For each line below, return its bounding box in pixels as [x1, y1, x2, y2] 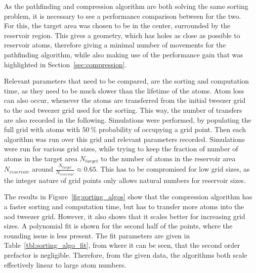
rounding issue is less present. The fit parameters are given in [4, 230, 190, 240]
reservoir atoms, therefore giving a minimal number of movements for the [4, 40, 226, 50]
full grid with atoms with [4, 124, 80, 135]
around [32, 164, 53, 174]
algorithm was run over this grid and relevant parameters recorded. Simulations [4, 134, 245, 144]
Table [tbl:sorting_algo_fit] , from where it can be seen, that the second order [4, 240, 240, 250]
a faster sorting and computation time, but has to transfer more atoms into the [4, 201, 244, 211]
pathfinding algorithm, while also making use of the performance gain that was [4, 49, 243, 59]
